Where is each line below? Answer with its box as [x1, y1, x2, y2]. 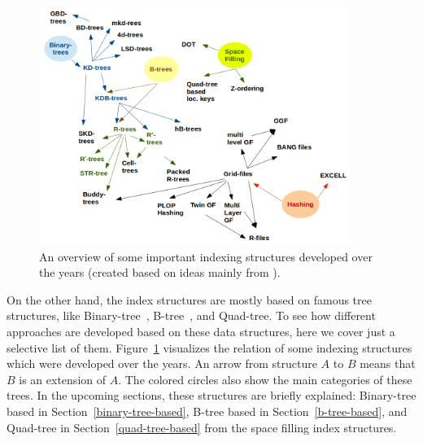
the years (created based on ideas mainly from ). [39, 264, 281, 281]
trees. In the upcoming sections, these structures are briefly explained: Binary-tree [7, 387, 416, 404]
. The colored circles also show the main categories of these [118, 370, 412, 387]
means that [360, 355, 416, 372]
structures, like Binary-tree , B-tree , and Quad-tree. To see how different [7, 307, 376, 324]
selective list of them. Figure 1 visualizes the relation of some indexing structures [7, 339, 412, 356]
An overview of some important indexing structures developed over [39, 247, 373, 265]
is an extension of [19, 370, 107, 387]
